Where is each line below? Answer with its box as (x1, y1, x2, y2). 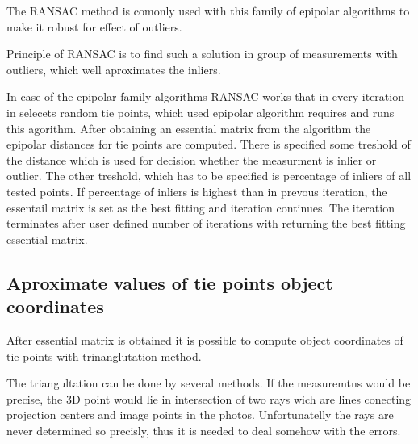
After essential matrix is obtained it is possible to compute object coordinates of (6, 331, 403, 348)
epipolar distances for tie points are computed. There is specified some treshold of (6, 136, 411, 153)
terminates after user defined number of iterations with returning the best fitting (6, 215, 406, 232)
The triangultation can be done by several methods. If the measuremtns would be (6, 375, 411, 392)
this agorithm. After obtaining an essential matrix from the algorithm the (6, 119, 371, 136)
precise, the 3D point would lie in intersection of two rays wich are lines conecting (6, 390, 412, 407)
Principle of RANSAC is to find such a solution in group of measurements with (6, 45, 398, 62)
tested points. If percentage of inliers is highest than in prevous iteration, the (6, 182, 387, 199)
